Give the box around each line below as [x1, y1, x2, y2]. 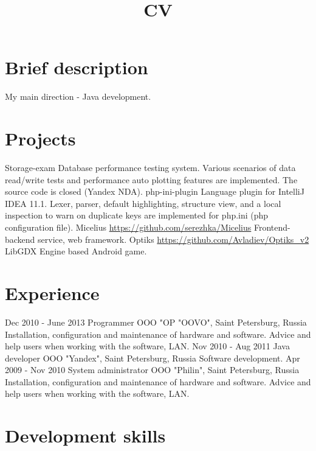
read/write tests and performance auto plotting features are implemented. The [5, 173, 298, 186]
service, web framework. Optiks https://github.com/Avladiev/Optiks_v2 [38, 232, 309, 245]
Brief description [5, 55, 148, 80]
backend [5, 232, 35, 245]
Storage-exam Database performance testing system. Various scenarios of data [5, 161, 296, 174]
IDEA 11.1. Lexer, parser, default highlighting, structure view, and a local [5, 197, 281, 209]
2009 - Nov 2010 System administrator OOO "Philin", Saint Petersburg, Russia [5, 363, 300, 376]
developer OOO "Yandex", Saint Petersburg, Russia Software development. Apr [5, 351, 300, 364]
